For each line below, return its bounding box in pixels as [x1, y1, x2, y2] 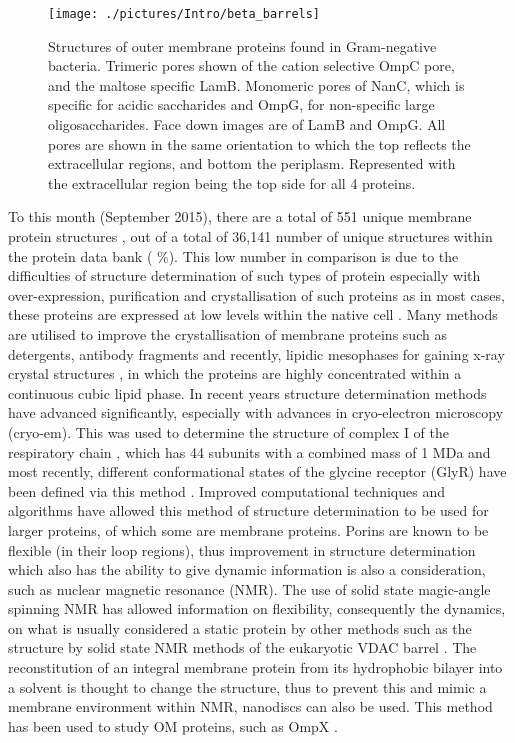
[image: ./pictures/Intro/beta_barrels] [48, 7, 321, 21]
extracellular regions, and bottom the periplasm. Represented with [48, 153, 456, 174]
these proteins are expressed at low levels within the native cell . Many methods [8, 304, 498, 325]
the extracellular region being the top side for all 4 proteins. [48, 172, 416, 193]
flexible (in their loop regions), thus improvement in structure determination [8, 539, 476, 560]
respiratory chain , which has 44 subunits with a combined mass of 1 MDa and [8, 441, 491, 462]
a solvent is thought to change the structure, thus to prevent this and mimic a [8, 676, 487, 697]
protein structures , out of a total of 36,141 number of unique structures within [8, 226, 493, 246]
